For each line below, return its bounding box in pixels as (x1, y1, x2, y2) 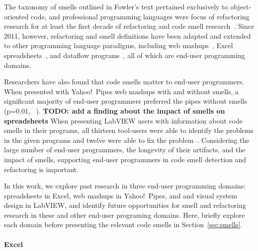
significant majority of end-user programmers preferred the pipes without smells (4, 96, 248, 106)
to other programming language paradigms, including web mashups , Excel (4, 40, 233, 51)
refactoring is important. (4, 164, 79, 174)
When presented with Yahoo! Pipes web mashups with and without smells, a (4, 86, 239, 96)
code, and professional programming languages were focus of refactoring (31, 11, 250, 21)
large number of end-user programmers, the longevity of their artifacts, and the (4, 144, 246, 155)
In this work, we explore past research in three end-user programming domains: (4, 181, 246, 191)
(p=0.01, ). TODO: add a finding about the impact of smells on (4, 105, 225, 116)
